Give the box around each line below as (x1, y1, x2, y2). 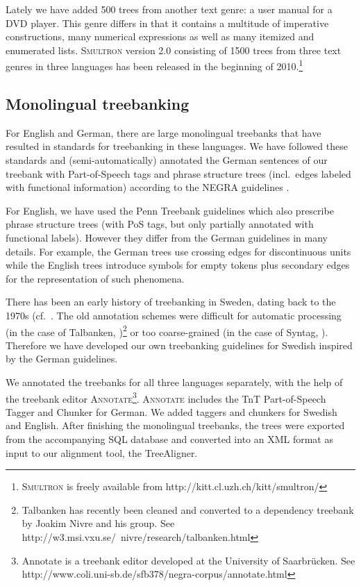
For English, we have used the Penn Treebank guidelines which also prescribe (6, 203, 334, 217)
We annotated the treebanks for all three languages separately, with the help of (6, 374, 343, 389)
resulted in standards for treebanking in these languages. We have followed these (6, 139, 348, 153)
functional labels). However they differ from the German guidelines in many (6, 230, 328, 244)
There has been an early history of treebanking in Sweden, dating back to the (6, 294, 336, 309)
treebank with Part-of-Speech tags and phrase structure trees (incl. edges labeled (6, 166, 351, 181)
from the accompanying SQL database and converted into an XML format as (6, 432, 333, 446)
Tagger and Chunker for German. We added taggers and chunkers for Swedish (6, 404, 337, 419)
